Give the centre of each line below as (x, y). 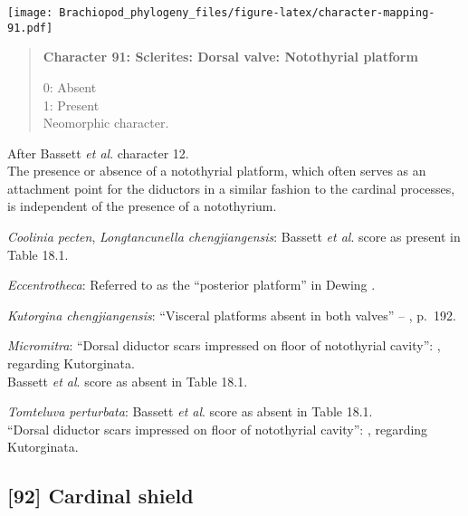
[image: (30, 13)
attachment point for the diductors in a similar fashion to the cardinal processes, (231, 188)
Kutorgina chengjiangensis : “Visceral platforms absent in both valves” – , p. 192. (232, 315)
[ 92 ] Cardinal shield (100, 496)
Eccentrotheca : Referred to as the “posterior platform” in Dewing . (191, 285)
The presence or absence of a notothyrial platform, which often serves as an (217, 171)
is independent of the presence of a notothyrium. (142, 206)
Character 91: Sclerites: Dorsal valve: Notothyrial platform (230, 57)
